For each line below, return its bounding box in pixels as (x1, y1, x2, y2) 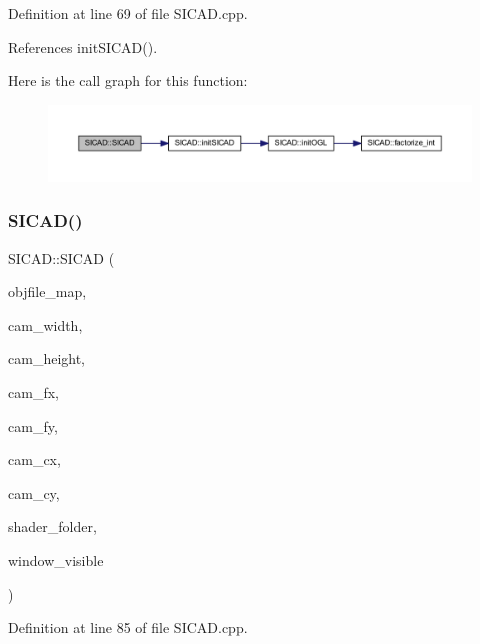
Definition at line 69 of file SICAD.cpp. (8, 3, 248, 23)
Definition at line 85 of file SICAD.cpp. (8, 617, 248, 638)
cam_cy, (8, 482, 60, 503)
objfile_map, (8, 281, 87, 302)
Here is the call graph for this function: (8, 70, 248, 91)
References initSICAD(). (8, 36, 158, 57)
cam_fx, (8, 381, 59, 402)
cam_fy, (8, 415, 58, 436)
